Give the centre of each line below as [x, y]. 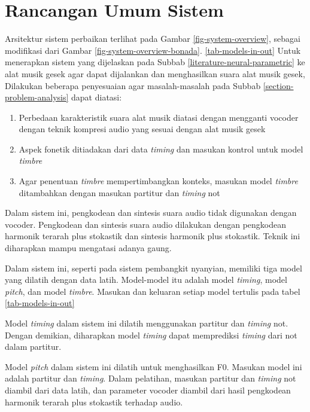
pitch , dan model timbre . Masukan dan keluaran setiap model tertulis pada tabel [153, 291]
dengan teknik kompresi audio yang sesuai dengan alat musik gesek [142, 129]
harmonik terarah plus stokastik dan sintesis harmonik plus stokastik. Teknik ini [153, 236]
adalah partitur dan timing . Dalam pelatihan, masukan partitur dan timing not [151, 378]
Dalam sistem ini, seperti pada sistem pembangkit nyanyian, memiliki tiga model [154, 268]
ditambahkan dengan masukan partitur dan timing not [119, 192]
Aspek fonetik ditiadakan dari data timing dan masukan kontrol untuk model [161, 149]
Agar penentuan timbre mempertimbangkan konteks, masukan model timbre [158, 181]
